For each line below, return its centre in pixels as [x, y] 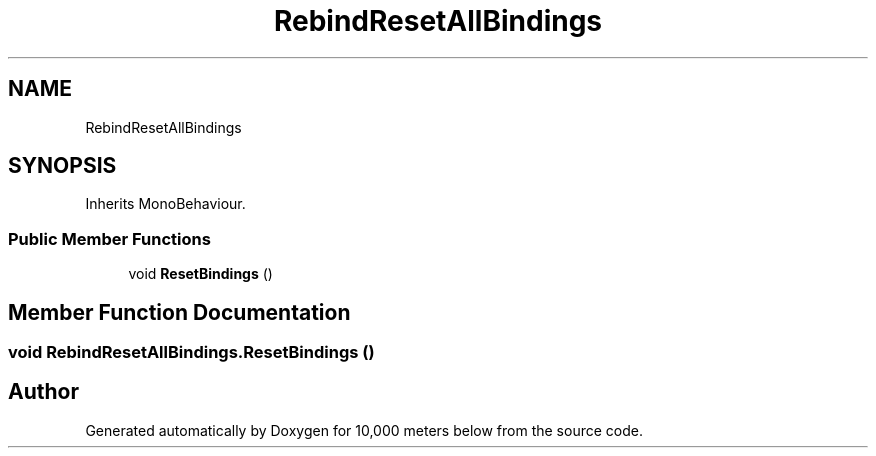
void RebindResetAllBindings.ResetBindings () [191, 352]
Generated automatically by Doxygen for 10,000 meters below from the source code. [364, 430]
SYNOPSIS [62, 166]
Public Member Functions [109, 238]
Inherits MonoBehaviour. [165, 204]
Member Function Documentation [179, 312]
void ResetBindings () [200, 274]
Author [43, 392]
